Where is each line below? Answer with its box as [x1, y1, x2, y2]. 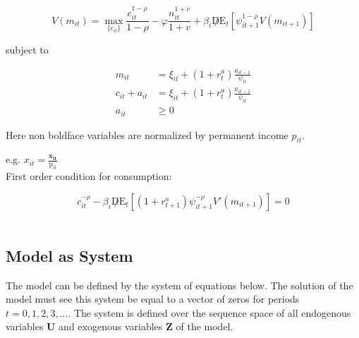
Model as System [6, 244, 133, 266]
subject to [6, 42, 49, 56]
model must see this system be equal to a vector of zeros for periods [6, 291, 300, 306]
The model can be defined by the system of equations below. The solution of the [6, 277, 353, 292]
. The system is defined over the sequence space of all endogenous [68, 305, 351, 320]
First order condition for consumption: [6, 169, 172, 183]
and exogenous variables [59, 319, 163, 334]
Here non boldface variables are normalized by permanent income [6, 127, 288, 142]
